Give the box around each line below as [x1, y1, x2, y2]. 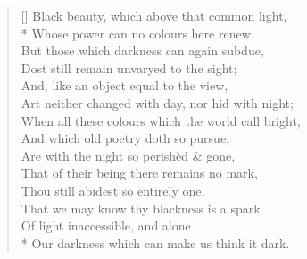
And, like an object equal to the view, [21, 76, 228, 95]
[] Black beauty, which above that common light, [21, 6, 287, 24]
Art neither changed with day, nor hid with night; [21, 93, 294, 112]
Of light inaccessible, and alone [21, 216, 191, 235]
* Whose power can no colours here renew [21, 23, 251, 42]
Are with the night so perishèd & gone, [21, 146, 236, 164]
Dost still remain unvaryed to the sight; [21, 58, 237, 77]
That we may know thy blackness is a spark [21, 198, 261, 217]
